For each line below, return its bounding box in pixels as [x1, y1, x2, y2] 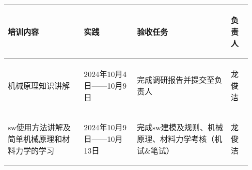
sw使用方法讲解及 [8, 122, 71, 133]
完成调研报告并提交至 [137, 74, 215, 85]
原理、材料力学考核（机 [137, 133, 222, 144]
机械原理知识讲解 [8, 80, 70, 91]
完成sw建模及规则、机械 [137, 122, 223, 133]
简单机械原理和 [8, 133, 63, 144]
